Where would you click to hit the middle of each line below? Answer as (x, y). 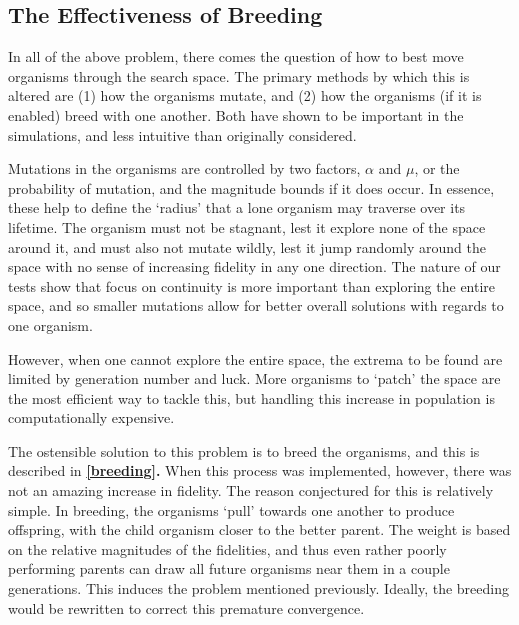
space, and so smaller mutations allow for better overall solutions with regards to (256, 305)
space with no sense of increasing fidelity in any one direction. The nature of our (254, 266)
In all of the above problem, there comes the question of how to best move (236, 56)
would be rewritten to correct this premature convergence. (186, 607)
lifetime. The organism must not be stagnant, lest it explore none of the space (247, 226)
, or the (437, 168)
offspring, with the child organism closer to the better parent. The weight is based (259, 529)
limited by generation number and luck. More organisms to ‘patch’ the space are (254, 378)
